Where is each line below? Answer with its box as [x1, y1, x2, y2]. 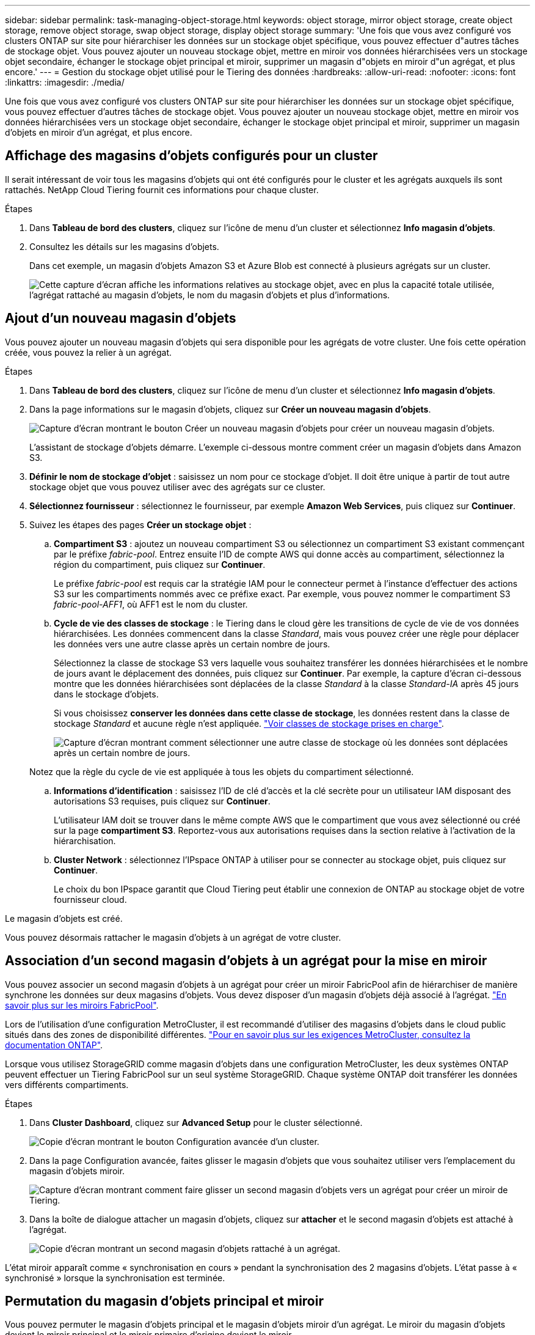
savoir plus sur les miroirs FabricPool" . [5, 999, 159, 1010]
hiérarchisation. [54, 835, 116, 846]
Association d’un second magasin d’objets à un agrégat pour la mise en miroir [5, 953, 487, 969]
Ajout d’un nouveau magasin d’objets [5, 311, 236, 326]
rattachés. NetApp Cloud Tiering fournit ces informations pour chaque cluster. [5, 184, 319, 195]
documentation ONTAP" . [5, 1039, 103, 1050]
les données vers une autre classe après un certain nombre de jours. [54, 638, 330, 649]
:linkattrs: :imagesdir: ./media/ [5, 77, 125, 87]
